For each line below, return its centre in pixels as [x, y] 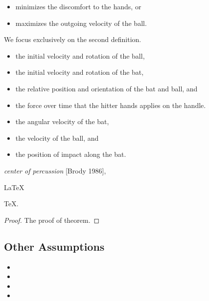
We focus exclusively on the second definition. [73, 39]
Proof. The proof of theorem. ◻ [52, 220]
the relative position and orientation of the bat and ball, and [106, 88]
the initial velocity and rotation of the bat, [80, 72]
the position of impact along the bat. [71, 154]
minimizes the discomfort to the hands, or [78, 6]
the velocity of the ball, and [57, 138]
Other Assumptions [54, 246]
